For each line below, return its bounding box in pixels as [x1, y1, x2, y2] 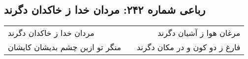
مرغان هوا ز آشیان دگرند [157, 27, 241, 39]
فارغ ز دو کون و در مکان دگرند [137, 41, 241, 53]
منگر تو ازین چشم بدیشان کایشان [8, 41, 122, 53]
